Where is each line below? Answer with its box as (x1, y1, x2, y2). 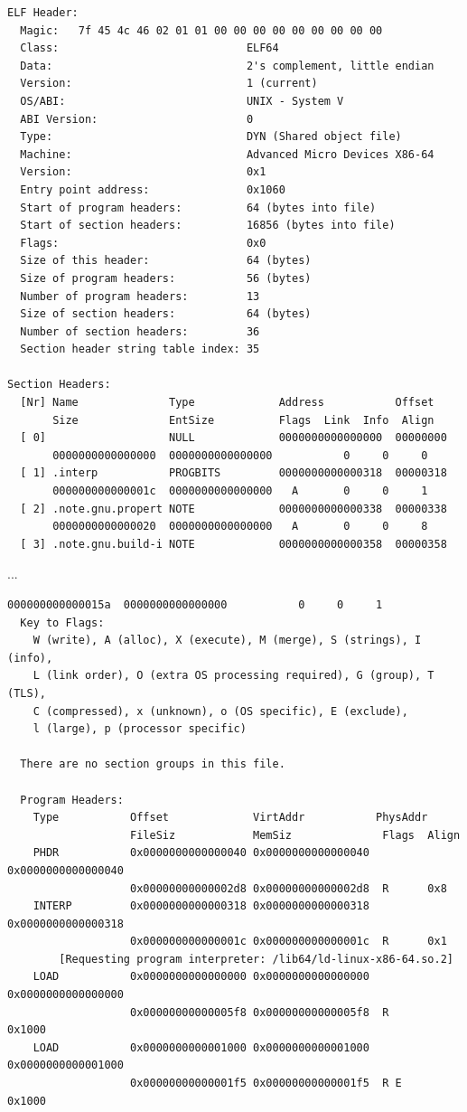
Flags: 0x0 (20, 236, 266, 250)
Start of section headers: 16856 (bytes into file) (20, 219, 396, 232)
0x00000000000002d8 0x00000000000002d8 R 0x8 (130, 881, 447, 895)
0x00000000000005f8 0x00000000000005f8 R (130, 1005, 389, 1019)
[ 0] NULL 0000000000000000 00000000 (20, 431, 447, 445)
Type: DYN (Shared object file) (20, 130, 402, 144)
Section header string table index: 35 (20, 343, 260, 356)
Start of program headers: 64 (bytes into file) (20, 201, 377, 214)
